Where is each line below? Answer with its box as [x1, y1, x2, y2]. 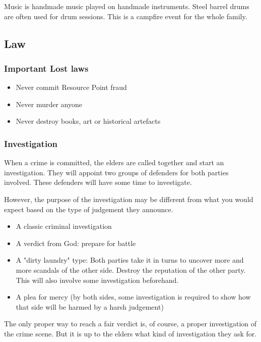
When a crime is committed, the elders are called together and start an [4, 157, 224, 168]
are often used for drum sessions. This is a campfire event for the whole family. [4, 11, 247, 21]
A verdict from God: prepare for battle [16, 237, 136, 248]
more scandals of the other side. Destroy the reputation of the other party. [16, 264, 246, 275]
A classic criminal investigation [16, 221, 112, 231]
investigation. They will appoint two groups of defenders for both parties [4, 167, 229, 177]
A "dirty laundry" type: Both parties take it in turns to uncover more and [16, 255, 244, 265]
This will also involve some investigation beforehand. [16, 274, 179, 285]
